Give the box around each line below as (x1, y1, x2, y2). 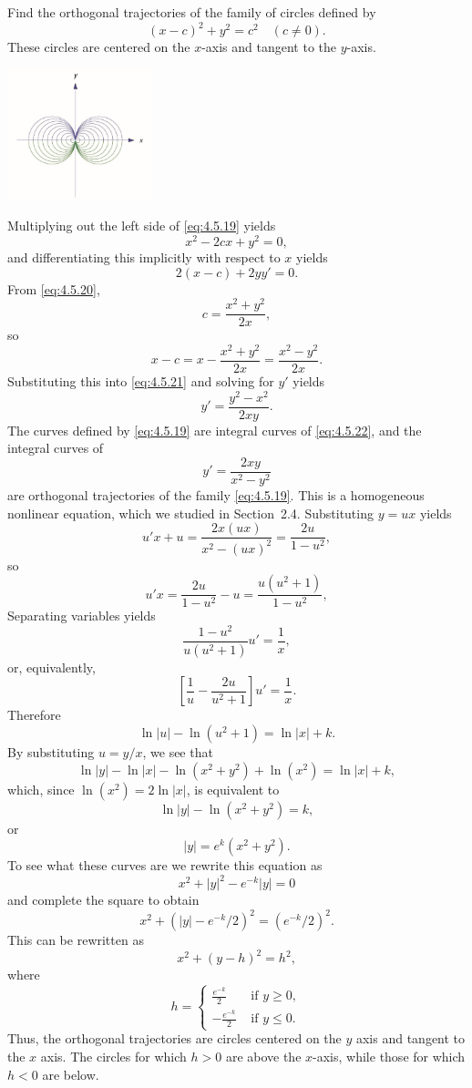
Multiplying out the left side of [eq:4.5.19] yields (7, 216, 276, 235)
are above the (225, 1046, 302, 1065)
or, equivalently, (7, 657, 96, 676)
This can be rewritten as (7, 930, 144, 949)
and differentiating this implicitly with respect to (7, 247, 281, 266)
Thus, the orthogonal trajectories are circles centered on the (7, 1029, 342, 1048)
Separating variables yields (7, 606, 156, 625)
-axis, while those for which (313, 1046, 466, 1065)
